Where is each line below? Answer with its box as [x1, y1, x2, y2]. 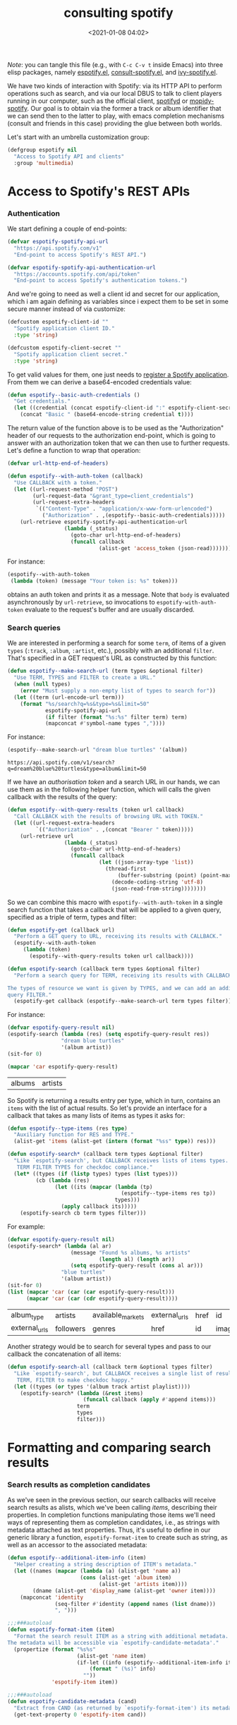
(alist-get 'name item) [76, 1652, 147, 1659]
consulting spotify [63, 5, 174, 21]
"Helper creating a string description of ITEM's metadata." [13, 1561, 197, 1568]
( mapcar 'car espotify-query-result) [7, 1063, 119, 1070]
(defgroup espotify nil [7, 146, 78, 153]
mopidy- [189, 97, 214, 105]
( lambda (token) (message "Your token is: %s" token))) [10, 578, 178, 585]
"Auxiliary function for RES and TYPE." [13, 1131, 134, 1138]
